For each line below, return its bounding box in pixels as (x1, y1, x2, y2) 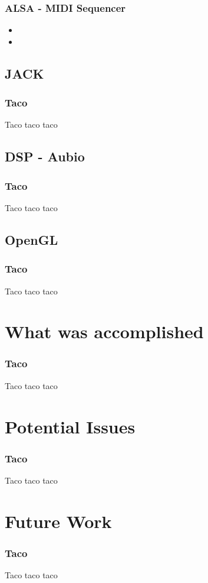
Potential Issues (5, 414, 136, 438)
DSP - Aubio (5, 147, 85, 166)
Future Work (5, 508, 112, 533)
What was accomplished (5, 319, 204, 344)
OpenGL (5, 230, 58, 248)
